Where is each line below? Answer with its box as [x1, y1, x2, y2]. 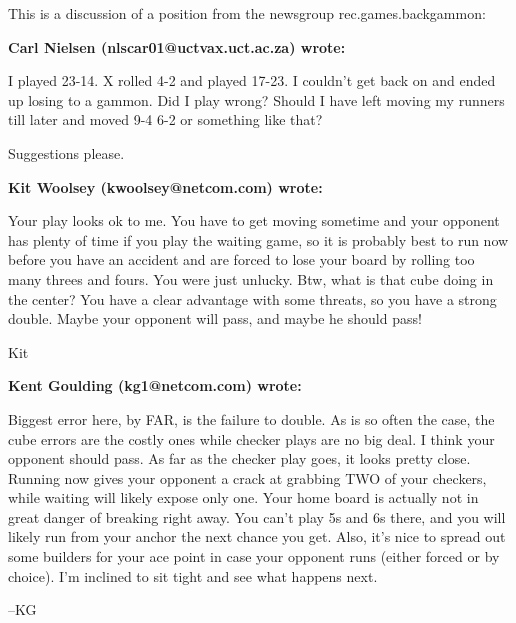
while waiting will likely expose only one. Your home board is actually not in [8, 487, 479, 508]
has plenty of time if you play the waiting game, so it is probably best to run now [8, 229, 509, 250]
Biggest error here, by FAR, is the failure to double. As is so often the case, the [8, 408, 495, 429]
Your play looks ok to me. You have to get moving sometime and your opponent [8, 210, 500, 231]
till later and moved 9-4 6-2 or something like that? [8, 109, 323, 130]
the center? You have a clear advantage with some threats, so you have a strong [8, 288, 497, 309]
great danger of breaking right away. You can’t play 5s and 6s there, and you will [8, 506, 506, 527]
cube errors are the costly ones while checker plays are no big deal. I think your [8, 428, 495, 449]
